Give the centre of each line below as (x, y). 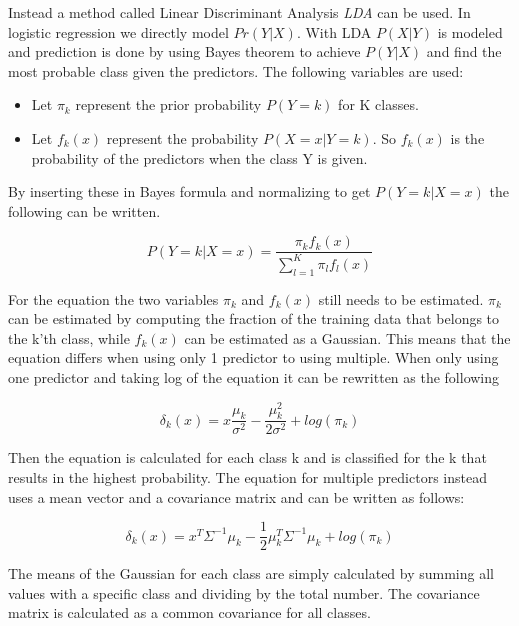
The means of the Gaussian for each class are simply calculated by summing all (251, 573)
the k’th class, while (69, 337)
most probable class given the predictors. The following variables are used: (236, 70)
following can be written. (84, 210)
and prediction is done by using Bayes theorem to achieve (184, 51)
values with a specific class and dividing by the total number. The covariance (244, 592)
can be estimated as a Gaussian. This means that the (347, 337)
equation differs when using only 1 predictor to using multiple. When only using (253, 357)
